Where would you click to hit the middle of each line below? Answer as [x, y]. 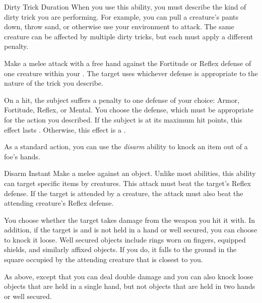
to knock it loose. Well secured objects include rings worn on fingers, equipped [125, 239]
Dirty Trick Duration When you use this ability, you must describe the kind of [125, 7]
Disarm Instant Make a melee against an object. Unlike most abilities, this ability [130, 173]
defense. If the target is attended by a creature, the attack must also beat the [124, 193]
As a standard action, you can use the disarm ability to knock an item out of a [126, 146]
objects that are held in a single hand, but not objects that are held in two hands [130, 286]
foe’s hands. [22, 156]
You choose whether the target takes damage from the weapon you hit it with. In [130, 220]
